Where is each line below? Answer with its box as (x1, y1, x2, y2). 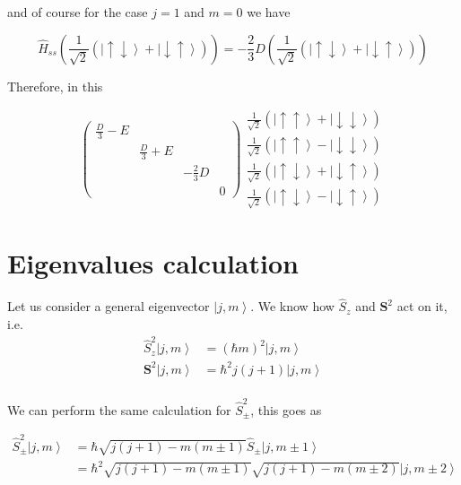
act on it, (396, 297, 448, 316)
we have (247, 3, 291, 21)
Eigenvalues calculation (7, 245, 299, 281)
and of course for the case (7, 3, 148, 21)
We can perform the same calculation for (7, 400, 231, 419)
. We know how (250, 297, 335, 316)
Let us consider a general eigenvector (7, 297, 210, 316)
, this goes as (250, 400, 322, 419)
